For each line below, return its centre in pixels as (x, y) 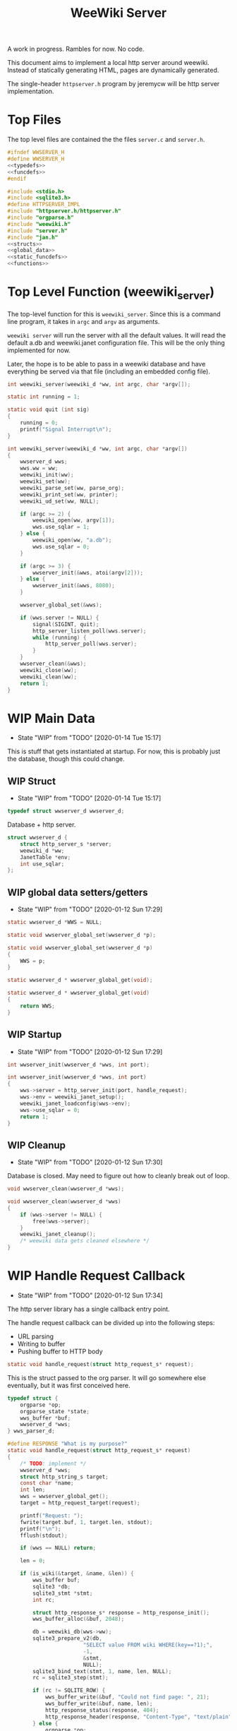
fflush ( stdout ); (44, 1535)
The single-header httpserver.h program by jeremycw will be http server (114, 84)
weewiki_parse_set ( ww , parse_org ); (72, 488)
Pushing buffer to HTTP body (60, 1352)
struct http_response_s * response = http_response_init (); (121, 1612)
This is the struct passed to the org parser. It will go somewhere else (107, 1377)
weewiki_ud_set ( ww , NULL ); (60, 501)
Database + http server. (42, 825)
